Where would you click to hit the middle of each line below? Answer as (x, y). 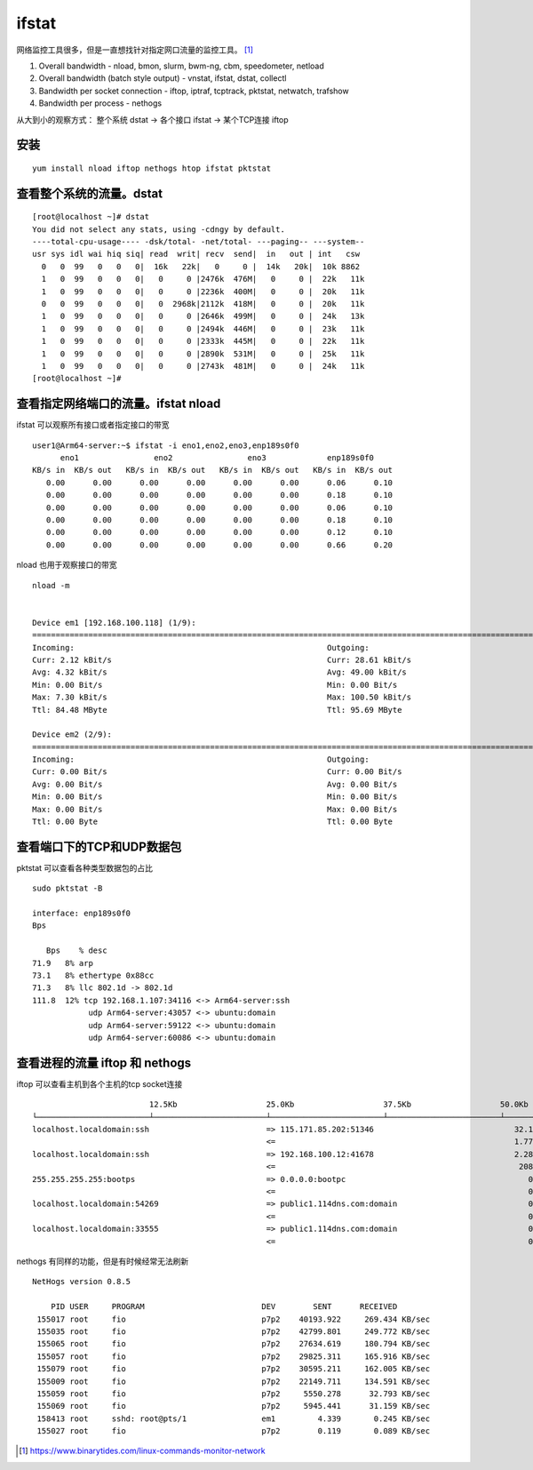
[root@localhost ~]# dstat (91, 217)
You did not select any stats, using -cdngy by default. (159, 229)
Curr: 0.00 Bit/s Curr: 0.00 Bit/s (217, 772)
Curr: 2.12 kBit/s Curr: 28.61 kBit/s (222, 659)
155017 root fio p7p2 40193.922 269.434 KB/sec (234, 1319)
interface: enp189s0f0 (82, 914)
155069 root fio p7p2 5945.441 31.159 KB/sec (234, 1406)
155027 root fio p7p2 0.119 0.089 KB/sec (234, 1431)
